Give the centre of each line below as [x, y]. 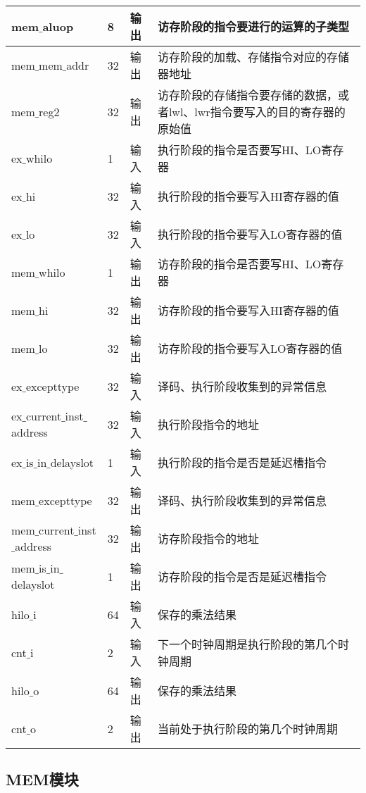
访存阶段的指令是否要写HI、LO [239, 264]
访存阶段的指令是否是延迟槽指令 [242, 576]
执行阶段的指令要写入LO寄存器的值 [250, 234]
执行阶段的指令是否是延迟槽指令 [242, 462]
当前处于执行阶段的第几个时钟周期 [247, 729]
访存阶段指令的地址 [208, 538]
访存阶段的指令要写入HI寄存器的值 [248, 310]
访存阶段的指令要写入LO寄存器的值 [250, 348]
